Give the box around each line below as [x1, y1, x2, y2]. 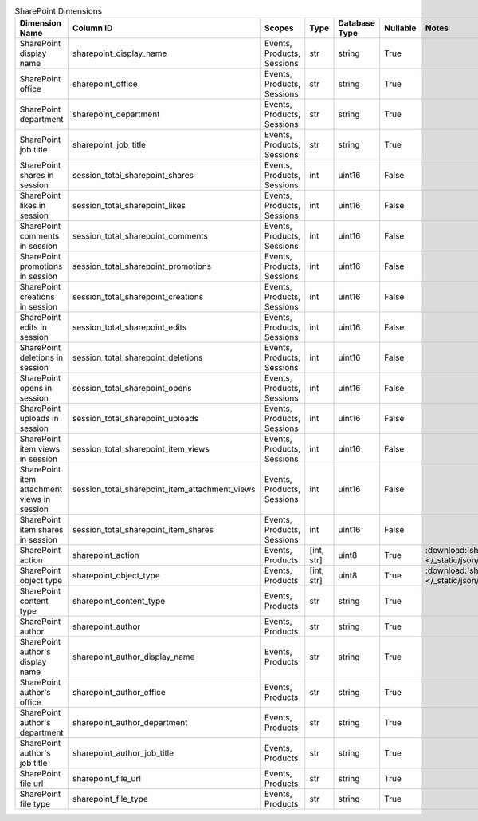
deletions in [19, 352, 64, 363]
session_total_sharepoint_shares [72, 170, 194, 181]
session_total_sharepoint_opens [72, 383, 192, 394]
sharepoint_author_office [72, 687, 167, 698]
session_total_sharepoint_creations [72, 291, 204, 302]
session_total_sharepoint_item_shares [72, 524, 214, 535]
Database [338, 18, 376, 29]
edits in [19, 322, 48, 333]
